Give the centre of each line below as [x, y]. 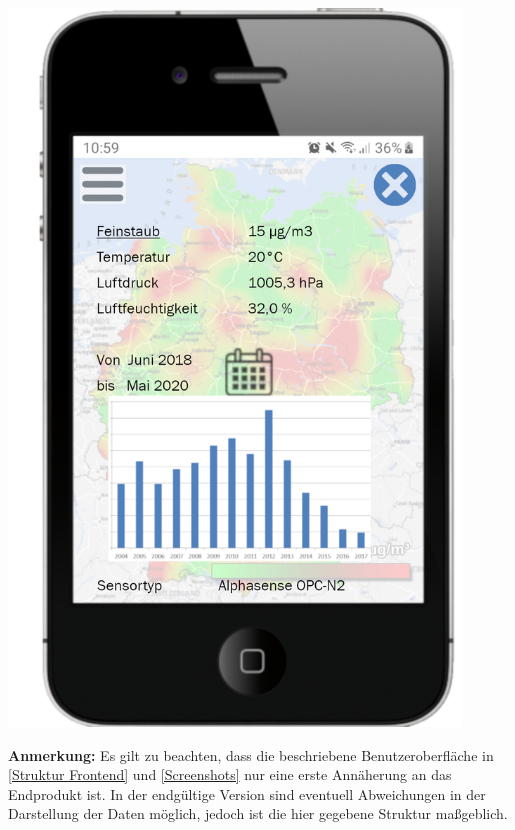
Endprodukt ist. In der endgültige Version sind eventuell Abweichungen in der [247, 793]
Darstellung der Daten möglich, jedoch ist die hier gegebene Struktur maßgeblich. [258, 813]
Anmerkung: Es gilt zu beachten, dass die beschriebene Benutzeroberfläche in [251, 754]
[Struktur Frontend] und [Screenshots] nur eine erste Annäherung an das [230, 774]
